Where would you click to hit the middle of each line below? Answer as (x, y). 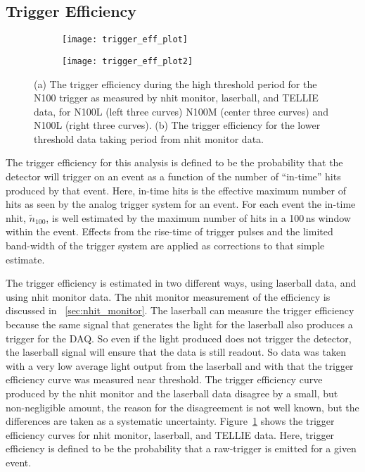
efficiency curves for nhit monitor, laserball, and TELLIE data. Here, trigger (170, 434)
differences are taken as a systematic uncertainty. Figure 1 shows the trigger (170, 421)
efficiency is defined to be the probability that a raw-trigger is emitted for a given (181, 448)
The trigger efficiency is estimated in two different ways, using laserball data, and (181, 283)
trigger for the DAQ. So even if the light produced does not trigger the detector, (179, 338)
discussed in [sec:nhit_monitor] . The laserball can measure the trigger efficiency (180, 310)
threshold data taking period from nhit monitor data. (149, 138)
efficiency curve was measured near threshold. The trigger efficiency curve (164, 379)
